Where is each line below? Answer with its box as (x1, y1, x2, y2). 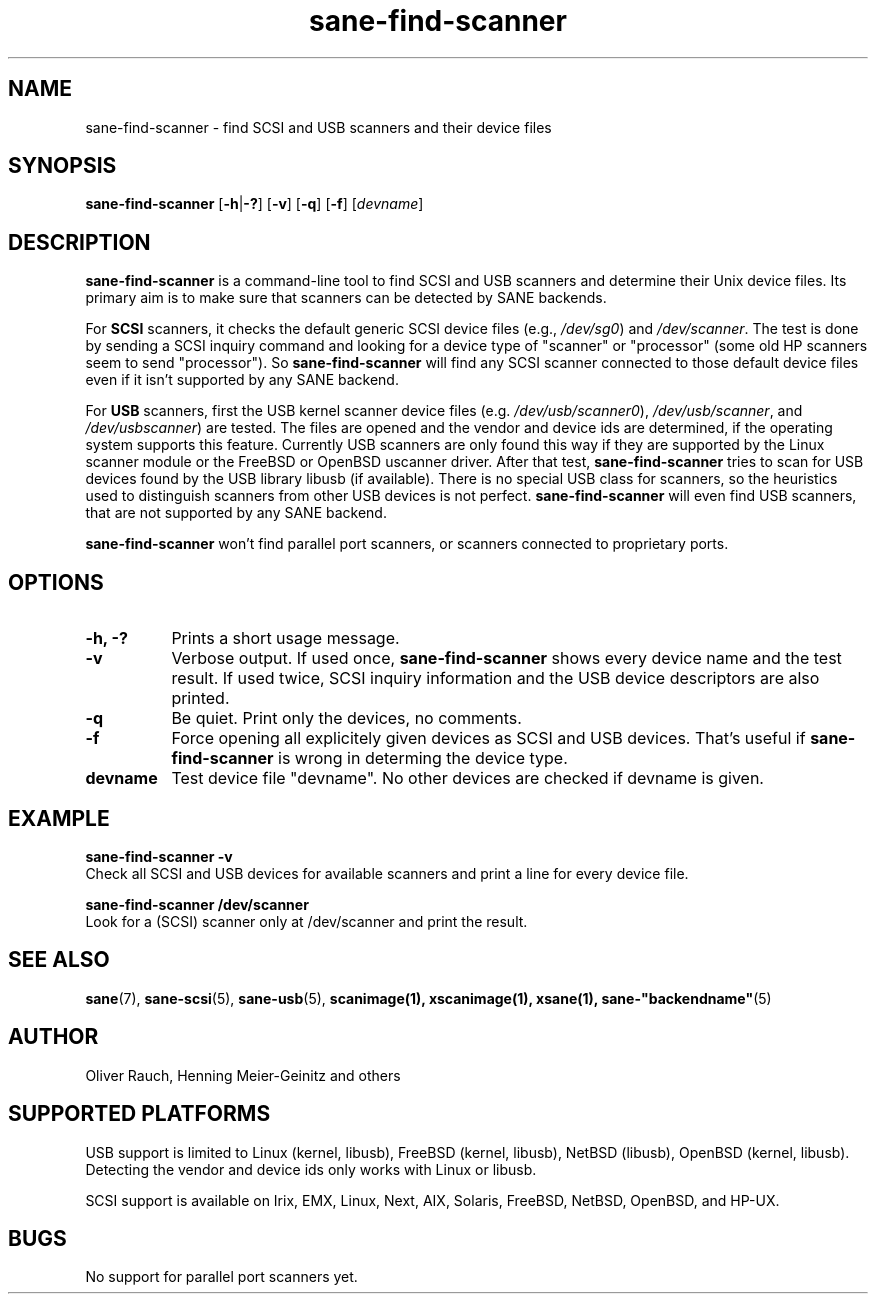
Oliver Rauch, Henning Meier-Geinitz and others (85, 1066, 401, 1084)
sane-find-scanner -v (85, 847, 233, 865)
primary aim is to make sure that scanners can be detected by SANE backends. (85, 289, 607, 307)
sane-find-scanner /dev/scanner (85, 895, 309, 913)
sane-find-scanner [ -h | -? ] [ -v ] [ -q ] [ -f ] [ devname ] (85, 195, 424, 213)
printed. (171, 688, 230, 709)
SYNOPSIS (8, 153, 117, 179)
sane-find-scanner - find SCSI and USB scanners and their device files (85, 118, 552, 136)
